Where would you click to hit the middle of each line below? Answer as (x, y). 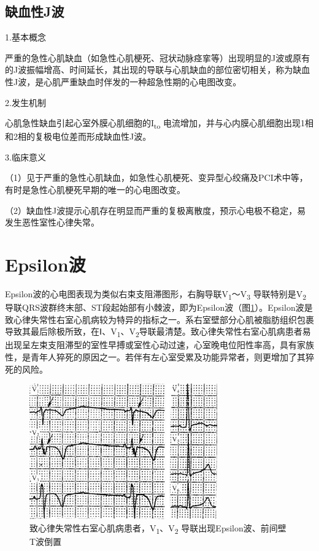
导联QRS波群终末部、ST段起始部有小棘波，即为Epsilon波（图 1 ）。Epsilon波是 (159, 307)
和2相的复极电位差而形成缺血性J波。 (78, 136)
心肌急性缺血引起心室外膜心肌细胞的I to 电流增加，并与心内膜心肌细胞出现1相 (159, 123)
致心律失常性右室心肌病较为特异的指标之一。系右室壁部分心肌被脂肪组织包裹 (159, 319)
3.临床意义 (25, 157)
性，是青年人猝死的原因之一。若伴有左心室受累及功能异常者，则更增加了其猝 (159, 357)
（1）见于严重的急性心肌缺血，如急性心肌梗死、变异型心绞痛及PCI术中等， (156, 177)
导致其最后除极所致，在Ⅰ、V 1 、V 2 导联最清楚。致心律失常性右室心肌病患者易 (158, 332)
